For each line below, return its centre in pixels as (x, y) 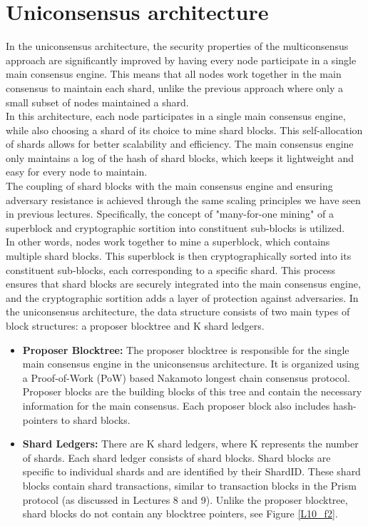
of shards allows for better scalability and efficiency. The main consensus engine (180, 144)
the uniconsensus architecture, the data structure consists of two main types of (178, 312)
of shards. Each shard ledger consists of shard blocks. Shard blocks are (177, 457)
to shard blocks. (96, 419)
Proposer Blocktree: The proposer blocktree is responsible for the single (186, 349)
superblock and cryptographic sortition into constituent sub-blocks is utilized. (175, 227)
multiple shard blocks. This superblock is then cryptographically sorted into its (179, 256)
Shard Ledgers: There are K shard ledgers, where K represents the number (190, 444)
